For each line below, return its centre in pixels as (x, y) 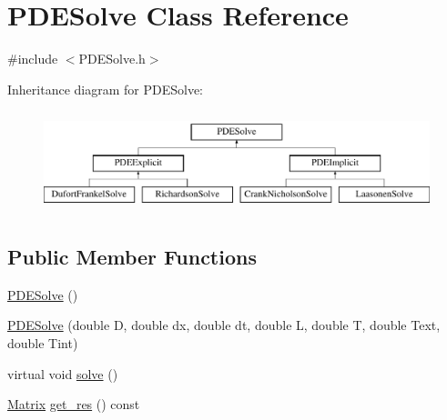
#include (33, 59)
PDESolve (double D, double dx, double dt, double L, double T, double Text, (224, 325)
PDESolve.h (112, 59)
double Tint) (43, 343)
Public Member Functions (132, 257)
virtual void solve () (63, 373)
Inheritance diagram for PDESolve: (106, 89)
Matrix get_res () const (74, 404)
